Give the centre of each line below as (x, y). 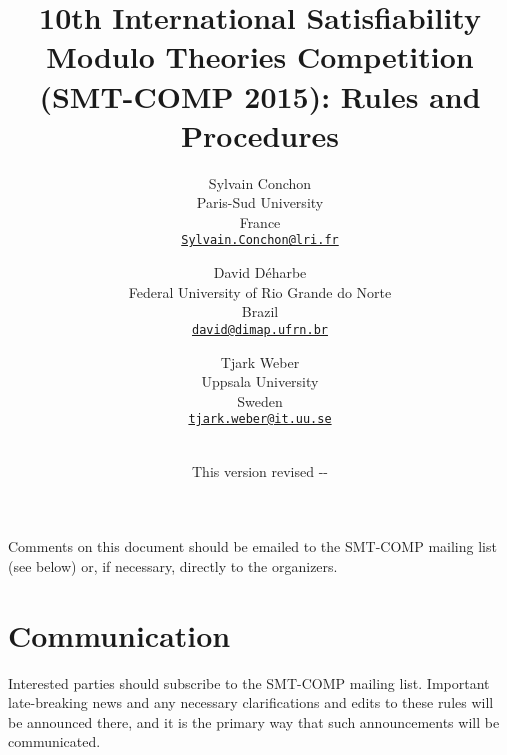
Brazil (260, 311)
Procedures (260, 134)
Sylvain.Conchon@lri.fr (260, 240)
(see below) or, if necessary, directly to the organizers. (173, 565)
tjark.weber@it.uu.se (260, 419)
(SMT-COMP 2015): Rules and (260, 95)
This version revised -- (259, 470)
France (260, 221)
